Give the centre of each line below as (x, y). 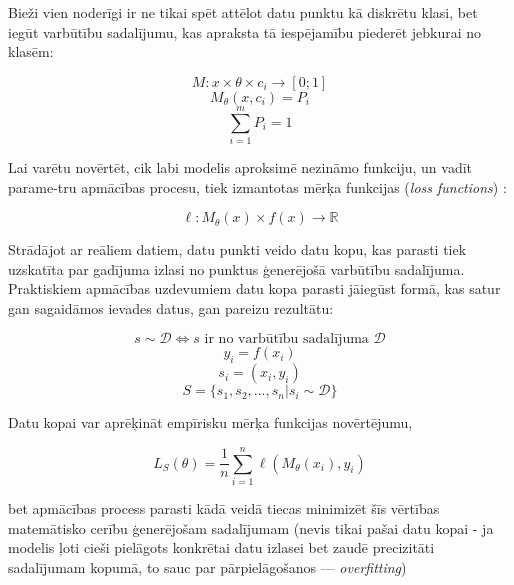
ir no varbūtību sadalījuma (286, 339)
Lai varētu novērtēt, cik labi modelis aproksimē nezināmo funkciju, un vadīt (240, 166)
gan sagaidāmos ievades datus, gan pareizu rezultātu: (171, 307)
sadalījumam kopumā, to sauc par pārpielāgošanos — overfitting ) (207, 566)
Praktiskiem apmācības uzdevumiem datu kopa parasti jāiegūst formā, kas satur (254, 288)
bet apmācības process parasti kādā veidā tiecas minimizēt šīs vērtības (224, 507)
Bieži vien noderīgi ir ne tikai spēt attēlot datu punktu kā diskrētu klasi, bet (243, 12)
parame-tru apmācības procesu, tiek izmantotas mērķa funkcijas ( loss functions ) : (257, 186)
